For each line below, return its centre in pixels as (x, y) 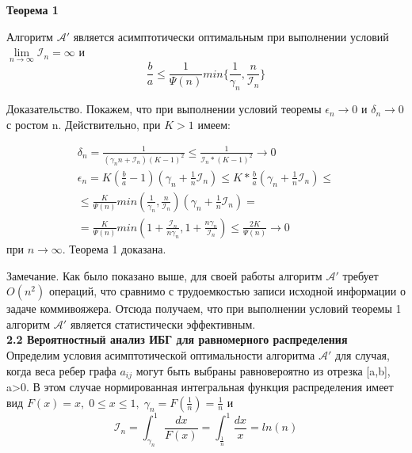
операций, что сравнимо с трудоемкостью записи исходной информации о (227, 291)
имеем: (214, 124)
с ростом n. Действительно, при (84, 124)
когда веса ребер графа (61, 370)
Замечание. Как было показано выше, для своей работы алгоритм (164, 275)
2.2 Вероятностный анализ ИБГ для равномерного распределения (177, 339)
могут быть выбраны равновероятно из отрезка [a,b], (263, 370)
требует (360, 275)
